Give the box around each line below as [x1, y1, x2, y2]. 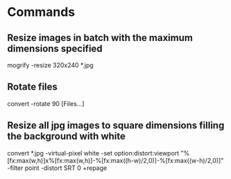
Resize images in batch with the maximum [7, 32, 193, 44]
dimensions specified [7, 42, 103, 54]
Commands [7, 4, 76, 20]
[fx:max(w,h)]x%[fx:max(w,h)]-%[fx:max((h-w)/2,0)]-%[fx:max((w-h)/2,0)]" [7, 156, 224, 164]
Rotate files [7, 81, 58, 93]
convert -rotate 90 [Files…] [7, 99, 85, 108]
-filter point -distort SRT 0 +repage [7, 164, 108, 172]
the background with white [7, 130, 126, 142]
